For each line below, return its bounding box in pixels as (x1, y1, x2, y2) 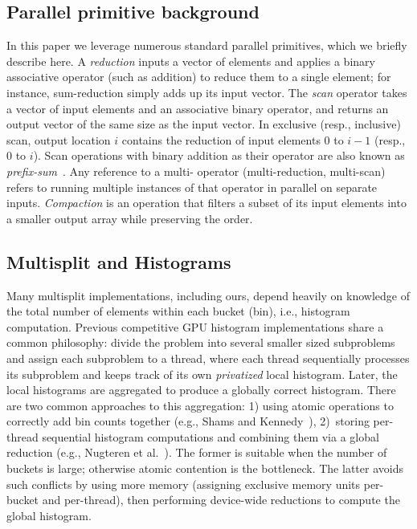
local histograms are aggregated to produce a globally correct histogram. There (6, 381, 396, 398)
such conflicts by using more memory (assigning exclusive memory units (6, 475, 361, 492)
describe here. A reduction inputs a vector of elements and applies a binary (6, 52, 375, 69)
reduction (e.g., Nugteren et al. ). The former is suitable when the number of (6, 444, 387, 461)
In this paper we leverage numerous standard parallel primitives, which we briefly (6, 37, 407, 54)
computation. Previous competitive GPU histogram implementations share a (6, 318, 384, 335)
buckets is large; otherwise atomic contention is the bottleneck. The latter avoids (6, 460, 403, 477)
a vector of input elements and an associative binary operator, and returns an (6, 100, 389, 116)
